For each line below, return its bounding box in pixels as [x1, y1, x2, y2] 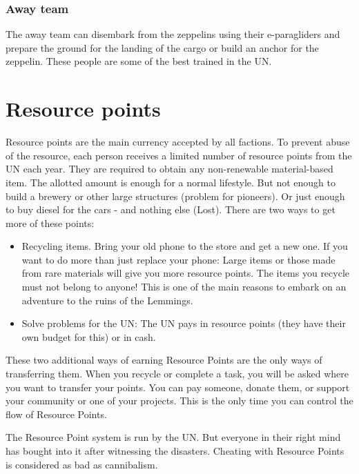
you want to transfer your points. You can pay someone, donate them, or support [6, 379, 350, 394]
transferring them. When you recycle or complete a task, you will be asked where [6, 366, 349, 381]
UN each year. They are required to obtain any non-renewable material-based [6, 161, 333, 176]
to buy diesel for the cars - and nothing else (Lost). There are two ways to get [6, 202, 336, 217]
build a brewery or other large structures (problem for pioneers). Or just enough [6, 188, 345, 203]
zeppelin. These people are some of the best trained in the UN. [6, 54, 272, 68]
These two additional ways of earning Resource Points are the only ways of [6, 353, 322, 367]
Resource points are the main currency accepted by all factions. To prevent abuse [6, 135, 350, 149]
